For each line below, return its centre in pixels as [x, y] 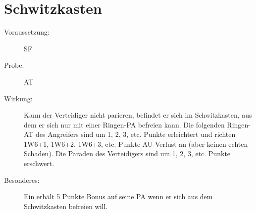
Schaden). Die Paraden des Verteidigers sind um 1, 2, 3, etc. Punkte [127, 153]
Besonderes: [22, 180]
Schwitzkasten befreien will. [66, 206]
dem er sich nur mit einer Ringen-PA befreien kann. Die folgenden [124, 124]
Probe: [14, 65]
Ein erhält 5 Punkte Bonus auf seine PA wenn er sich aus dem [118, 196]
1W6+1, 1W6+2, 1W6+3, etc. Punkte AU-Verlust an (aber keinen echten [136, 144]
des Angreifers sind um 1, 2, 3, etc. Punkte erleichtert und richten [136, 134]
